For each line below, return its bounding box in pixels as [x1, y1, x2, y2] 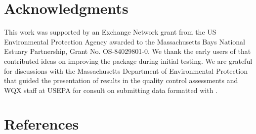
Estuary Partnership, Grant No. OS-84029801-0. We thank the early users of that [4, 46, 251, 56]
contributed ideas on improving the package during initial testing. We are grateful [4, 55, 253, 66]
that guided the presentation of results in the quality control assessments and [4, 75, 238, 86]
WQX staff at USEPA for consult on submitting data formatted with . [4, 85, 218, 95]
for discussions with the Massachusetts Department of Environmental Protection [4, 65, 248, 76]
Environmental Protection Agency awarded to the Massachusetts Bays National [4, 36, 245, 46]
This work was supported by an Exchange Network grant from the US [4, 27, 216, 37]
